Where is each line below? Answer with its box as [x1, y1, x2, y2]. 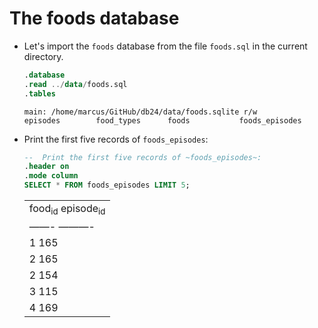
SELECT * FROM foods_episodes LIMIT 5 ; [23, 180, 191, 191]
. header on [23, 162, 70, 172]
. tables [23, 88, 56, 99]
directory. [23, 50, 64, 62]
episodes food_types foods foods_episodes [23, 115, 302, 126]
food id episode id [28, 202, 106, 217]
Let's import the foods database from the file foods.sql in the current [23, 40, 308, 52]
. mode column [23, 171, 79, 181]
